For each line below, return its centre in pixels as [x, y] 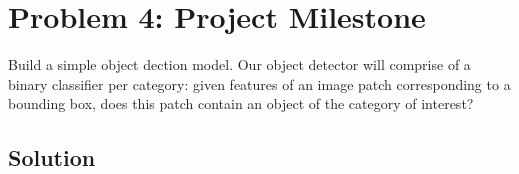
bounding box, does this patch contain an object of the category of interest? [241, 103]
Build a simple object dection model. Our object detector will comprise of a [239, 64]
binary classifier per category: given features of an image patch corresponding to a [259, 83]
